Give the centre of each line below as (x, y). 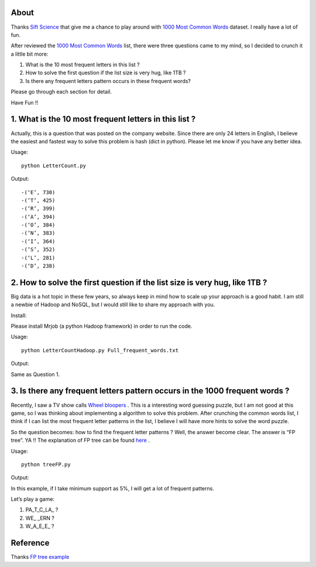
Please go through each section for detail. (61, 92)
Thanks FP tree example (40, 557)
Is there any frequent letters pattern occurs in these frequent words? (108, 81)
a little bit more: (30, 54)
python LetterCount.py (54, 166)
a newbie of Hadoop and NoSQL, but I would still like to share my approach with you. (113, 305)
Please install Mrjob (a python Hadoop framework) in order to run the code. (102, 326)
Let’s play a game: (33, 499)
